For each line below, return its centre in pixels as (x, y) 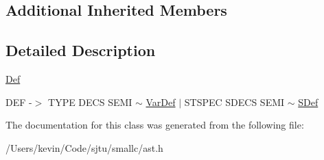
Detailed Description (81, 50)
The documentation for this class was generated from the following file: (155, 125)
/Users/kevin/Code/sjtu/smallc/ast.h (84, 147)
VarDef (161, 102)
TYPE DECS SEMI (90, 102)
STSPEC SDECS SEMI (234, 102)
